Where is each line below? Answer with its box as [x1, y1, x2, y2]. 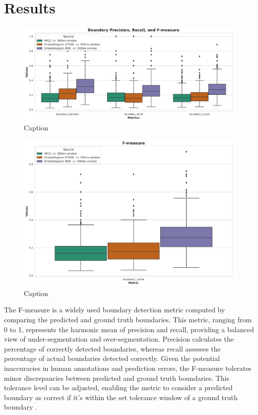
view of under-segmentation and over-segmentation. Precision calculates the [4, 334, 234, 344]
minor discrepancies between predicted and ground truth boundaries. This [4, 372, 230, 383]
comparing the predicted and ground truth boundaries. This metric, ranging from [4, 314, 252, 324]
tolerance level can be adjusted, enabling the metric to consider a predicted [4, 382, 233, 393]
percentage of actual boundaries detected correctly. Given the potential [4, 353, 220, 363]
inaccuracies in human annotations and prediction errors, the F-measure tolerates [4, 362, 252, 373]
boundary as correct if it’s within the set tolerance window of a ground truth [4, 392, 238, 402]
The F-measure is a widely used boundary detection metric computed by [4, 304, 225, 315]
